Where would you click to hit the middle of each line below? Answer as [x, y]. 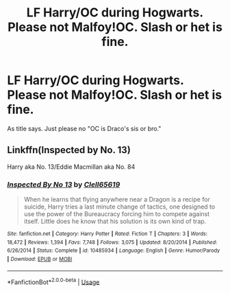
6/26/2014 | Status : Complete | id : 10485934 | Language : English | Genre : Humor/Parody [114, 251]
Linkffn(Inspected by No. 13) [69, 150]
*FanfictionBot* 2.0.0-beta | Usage [53, 281]
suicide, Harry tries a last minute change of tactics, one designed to [119, 207]
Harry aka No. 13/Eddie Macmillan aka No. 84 [71, 167]
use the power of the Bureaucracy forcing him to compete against [117, 214]
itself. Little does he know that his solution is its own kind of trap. [115, 222]
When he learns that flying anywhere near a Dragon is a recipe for [117, 200]
